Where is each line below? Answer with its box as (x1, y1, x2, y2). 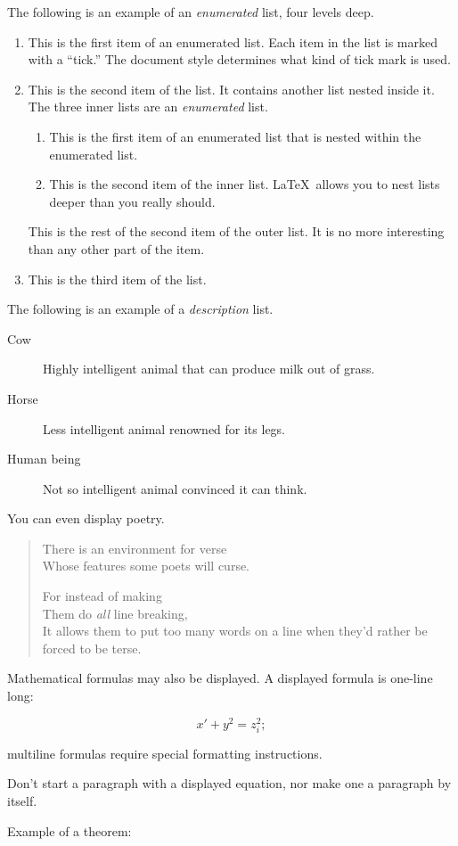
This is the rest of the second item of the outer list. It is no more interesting (28, 222, 445, 241)
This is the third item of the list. (28, 269, 207, 288)
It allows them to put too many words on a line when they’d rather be (42, 621, 428, 640)
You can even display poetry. (7, 509, 165, 528)
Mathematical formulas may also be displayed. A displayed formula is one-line (7, 669, 433, 687)
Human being (7, 449, 81, 468)
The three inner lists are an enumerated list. (28, 97, 268, 116)
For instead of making (42, 587, 162, 605)
